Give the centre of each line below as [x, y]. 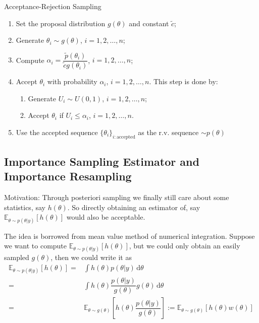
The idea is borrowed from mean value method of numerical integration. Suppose [129, 236]
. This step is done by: [184, 81]
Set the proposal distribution [61, 23]
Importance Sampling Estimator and [102, 161]
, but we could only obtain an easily [185, 246]
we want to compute [36, 246]
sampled [17, 257]
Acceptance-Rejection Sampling [53, 6]
